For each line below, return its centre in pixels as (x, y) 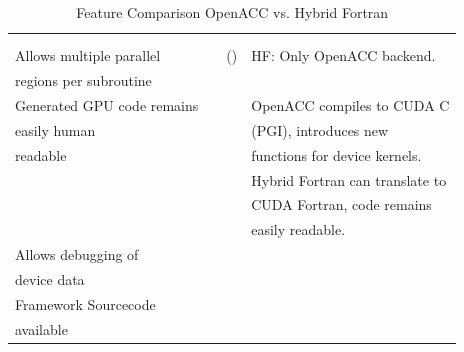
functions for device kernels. (336, 154)
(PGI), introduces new (320, 129)
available (41, 328)
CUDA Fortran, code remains (341, 204)
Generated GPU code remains (107, 105)
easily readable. (298, 229)
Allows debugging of (77, 254)
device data (50, 278)
